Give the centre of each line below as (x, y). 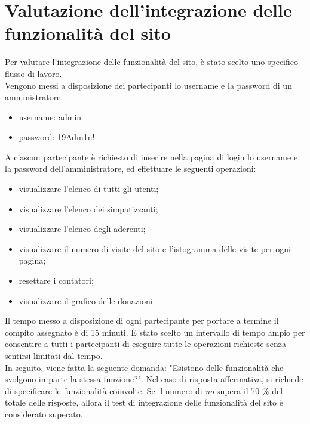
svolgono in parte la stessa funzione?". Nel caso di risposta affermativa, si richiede (154, 379)
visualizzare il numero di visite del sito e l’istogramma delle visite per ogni (155, 248)
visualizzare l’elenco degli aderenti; (82, 229)
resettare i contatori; (56, 281)
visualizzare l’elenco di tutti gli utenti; (89, 189)
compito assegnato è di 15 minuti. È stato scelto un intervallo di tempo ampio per (155, 332)
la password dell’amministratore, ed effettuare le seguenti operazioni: (131, 168)
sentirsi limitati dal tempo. (54, 355)
